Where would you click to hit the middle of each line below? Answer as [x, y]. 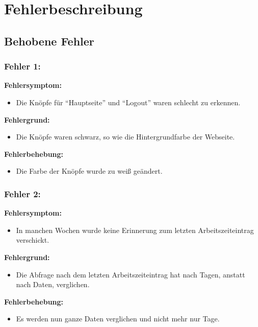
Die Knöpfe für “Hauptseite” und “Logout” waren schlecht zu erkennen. [128, 102]
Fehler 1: [22, 66]
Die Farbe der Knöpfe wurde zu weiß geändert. [89, 171]
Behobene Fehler [49, 41]
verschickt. [33, 240]
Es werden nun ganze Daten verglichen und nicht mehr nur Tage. [118, 319]
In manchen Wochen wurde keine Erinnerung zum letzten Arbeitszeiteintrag [135, 230]
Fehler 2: [22, 193]
